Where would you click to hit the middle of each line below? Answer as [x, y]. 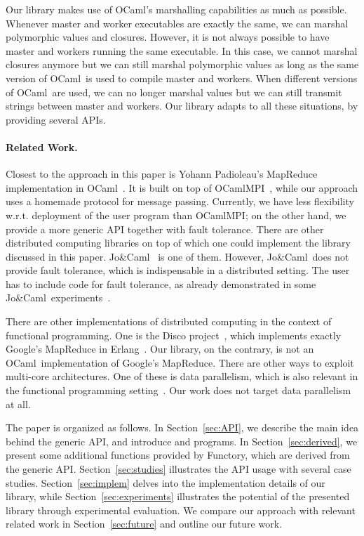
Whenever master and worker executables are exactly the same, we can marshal [177, 23]
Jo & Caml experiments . [58, 298]
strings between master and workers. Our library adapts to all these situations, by [182, 106]
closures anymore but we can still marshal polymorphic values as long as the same [182, 64]
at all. [18, 404]
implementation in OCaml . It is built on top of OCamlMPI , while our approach [182, 187]
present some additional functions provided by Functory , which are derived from [178, 455]
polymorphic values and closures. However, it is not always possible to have [168, 37]
